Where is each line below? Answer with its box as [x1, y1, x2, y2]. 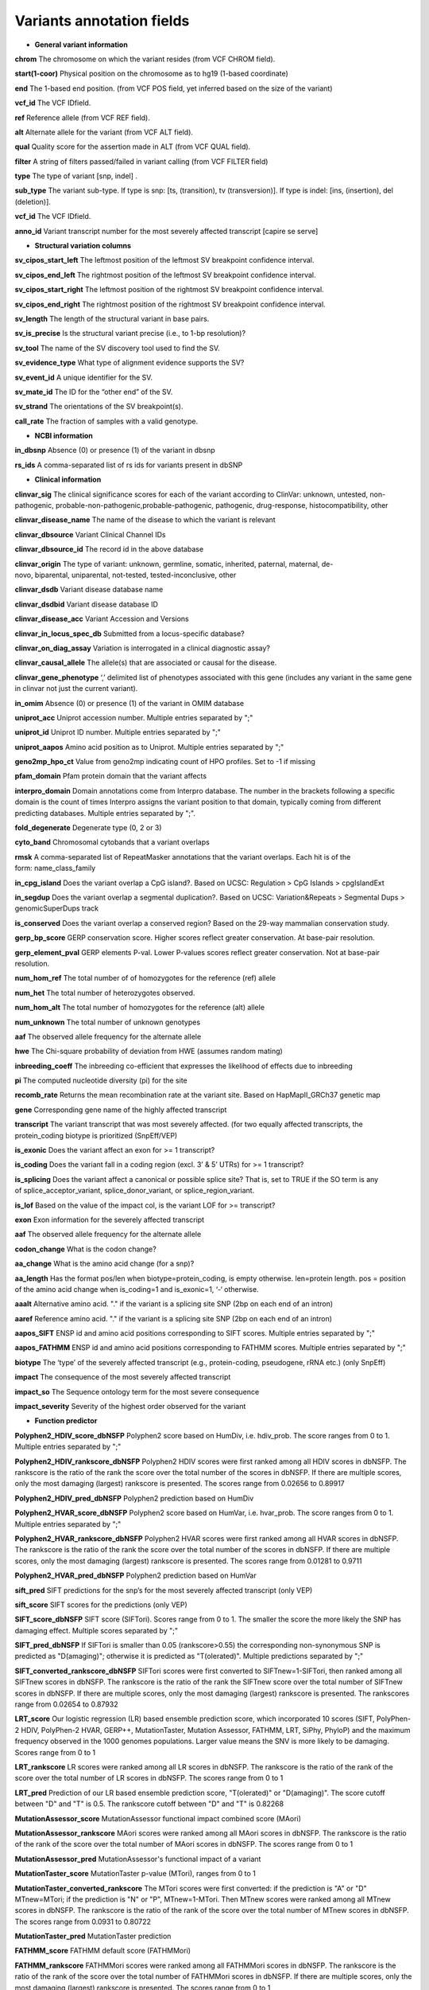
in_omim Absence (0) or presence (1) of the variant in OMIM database [14, 698, 245, 708]
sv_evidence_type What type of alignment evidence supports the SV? [14, 358, 245, 368]
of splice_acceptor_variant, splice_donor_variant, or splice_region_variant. [14, 1186, 255, 1196]
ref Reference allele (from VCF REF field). [14, 112, 150, 123]
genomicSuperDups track [14, 903, 99, 913]
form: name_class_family [14, 864, 96, 873]
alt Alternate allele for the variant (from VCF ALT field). [14, 127, 194, 137]
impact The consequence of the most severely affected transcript [14, 1372, 231, 1382]
